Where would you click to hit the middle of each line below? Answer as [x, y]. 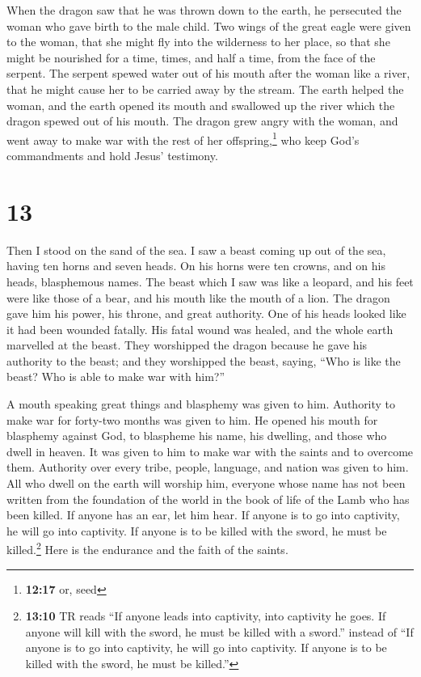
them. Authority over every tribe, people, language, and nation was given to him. [208, 467]
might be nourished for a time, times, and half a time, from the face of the [191, 57]
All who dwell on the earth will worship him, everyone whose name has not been [206, 483]
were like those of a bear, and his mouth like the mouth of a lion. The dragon [198, 297]
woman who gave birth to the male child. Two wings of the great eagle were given [209, 25]
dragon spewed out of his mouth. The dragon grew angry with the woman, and [202, 121]
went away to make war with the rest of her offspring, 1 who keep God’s [183, 138]
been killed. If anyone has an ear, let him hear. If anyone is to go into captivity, [203, 515]
